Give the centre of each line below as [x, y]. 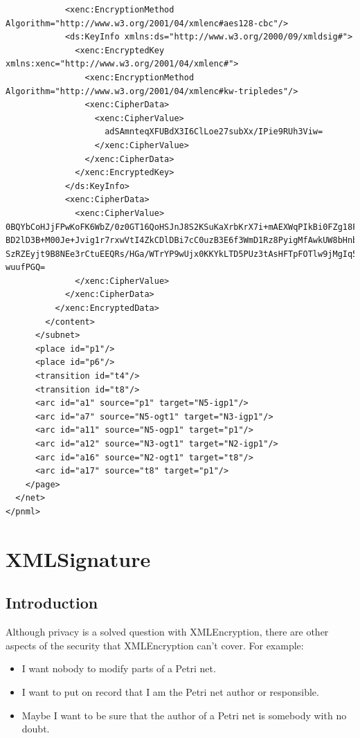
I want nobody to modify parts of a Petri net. [119, 668]
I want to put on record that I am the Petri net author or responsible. [170, 691]
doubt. [36, 729]
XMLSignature [78, 558]
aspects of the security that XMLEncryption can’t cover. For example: [155, 645]
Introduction [52, 603]
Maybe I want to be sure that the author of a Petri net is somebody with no [184, 715]
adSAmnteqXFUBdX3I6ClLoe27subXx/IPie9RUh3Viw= [214, 132]
